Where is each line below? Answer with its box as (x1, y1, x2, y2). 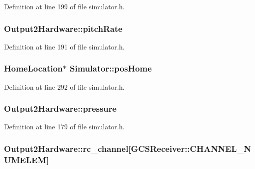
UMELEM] (4, 153, 49, 166)
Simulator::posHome (70, 62, 152, 74)
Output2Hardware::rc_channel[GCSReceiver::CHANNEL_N (4, 142, 251, 154)
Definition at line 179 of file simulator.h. (4, 121, 125, 132)
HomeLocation (4, 62, 63, 74)
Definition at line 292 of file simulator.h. (4, 81, 125, 92)
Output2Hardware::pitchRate (4, 22, 123, 34)
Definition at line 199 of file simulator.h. (4, 1, 125, 11)
